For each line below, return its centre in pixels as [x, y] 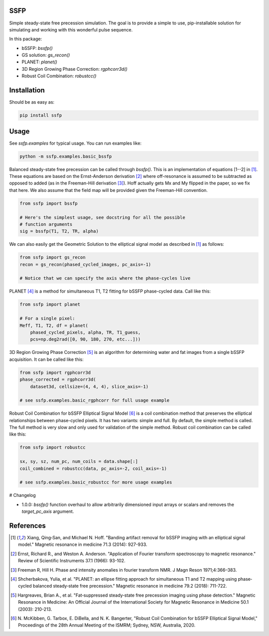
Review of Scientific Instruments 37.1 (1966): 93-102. [72, 561]
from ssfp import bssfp [49, 203]
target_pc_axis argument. [48, 511]
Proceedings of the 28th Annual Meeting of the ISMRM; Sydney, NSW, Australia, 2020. [107, 625]
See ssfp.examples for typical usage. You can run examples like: [75, 143]
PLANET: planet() [39, 62]
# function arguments [46, 224]
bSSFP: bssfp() [37, 48]
